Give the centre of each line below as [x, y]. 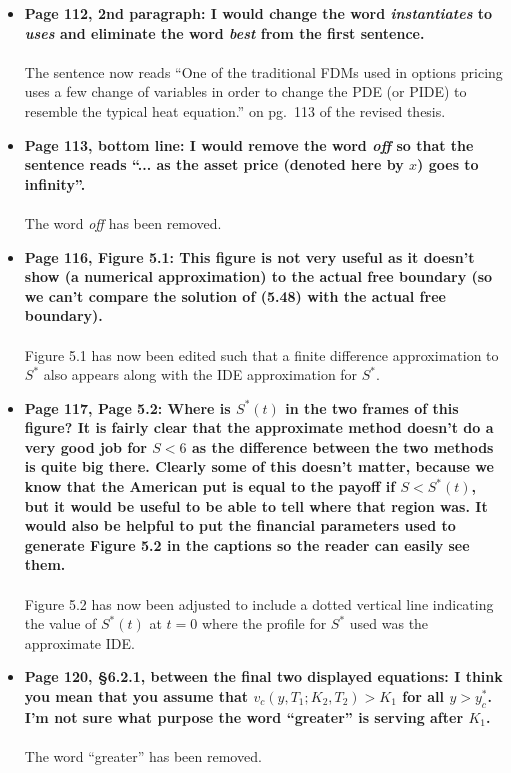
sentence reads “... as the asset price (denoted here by [214, 164]
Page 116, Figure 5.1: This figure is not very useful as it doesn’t [249, 256]
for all [423, 696]
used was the [389, 623]
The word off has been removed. [123, 222]
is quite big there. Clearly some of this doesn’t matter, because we [259, 466]
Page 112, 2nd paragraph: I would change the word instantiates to [258, 13]
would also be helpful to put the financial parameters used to [240, 525]
